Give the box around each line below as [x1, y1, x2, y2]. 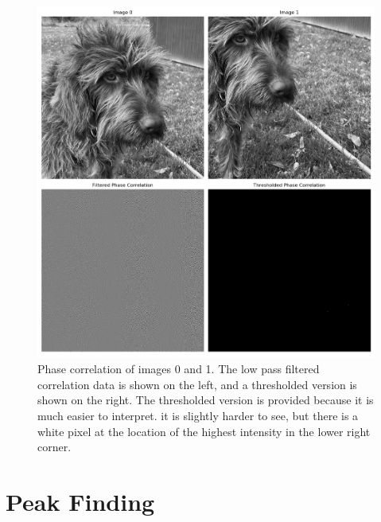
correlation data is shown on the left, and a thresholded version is [37, 376, 357, 392]
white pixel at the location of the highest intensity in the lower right [37, 423, 371, 439]
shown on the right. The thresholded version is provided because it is [37, 391, 374, 408]
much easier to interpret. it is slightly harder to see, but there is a [37, 407, 359, 424]
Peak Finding [6, 485, 155, 518]
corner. [37, 438, 72, 455]
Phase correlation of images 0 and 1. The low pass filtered [37, 360, 320, 377]
